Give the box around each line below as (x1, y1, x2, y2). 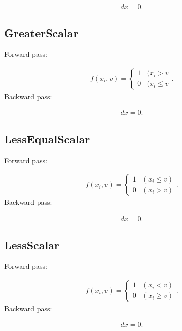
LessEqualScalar (4, 131, 90, 146)
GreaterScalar (4, 25, 79, 41)
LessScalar (4, 237, 59, 253)
